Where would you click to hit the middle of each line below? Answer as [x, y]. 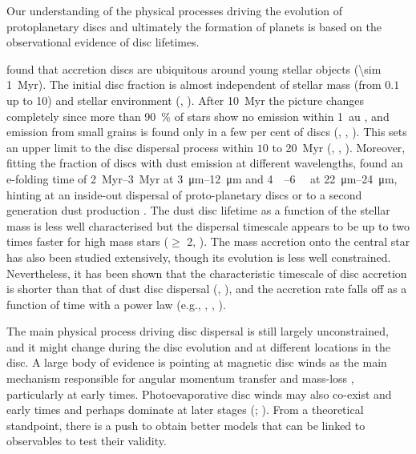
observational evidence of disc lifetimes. [103, 42]
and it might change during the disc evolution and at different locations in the [198, 346]
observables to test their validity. [87, 441]
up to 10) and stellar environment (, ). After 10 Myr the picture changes [186, 100]
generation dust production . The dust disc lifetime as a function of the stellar [198, 210]
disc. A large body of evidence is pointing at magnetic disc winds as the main [197, 362]
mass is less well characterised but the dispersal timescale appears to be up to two [208, 225]
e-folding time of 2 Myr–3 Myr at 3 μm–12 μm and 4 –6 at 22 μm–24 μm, [202, 178]
